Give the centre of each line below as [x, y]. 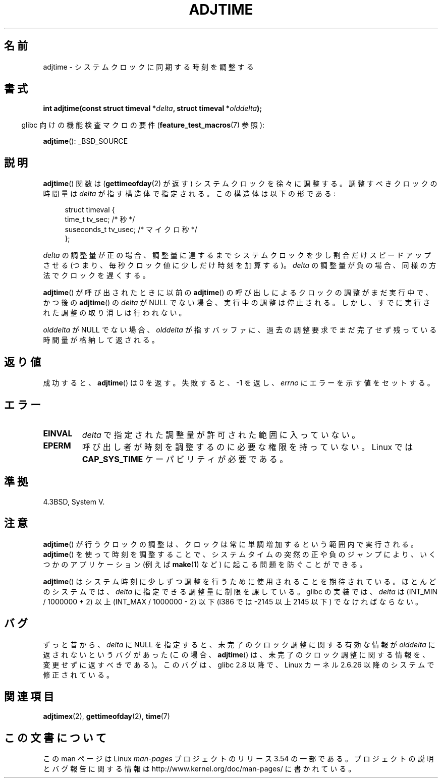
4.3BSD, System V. [74, 501]
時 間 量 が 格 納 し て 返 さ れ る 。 [101, 340]
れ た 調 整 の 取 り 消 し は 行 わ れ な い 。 [115, 313]
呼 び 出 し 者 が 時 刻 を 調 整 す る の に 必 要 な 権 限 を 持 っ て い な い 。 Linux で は [247, 447]
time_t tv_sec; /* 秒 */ [100, 219]
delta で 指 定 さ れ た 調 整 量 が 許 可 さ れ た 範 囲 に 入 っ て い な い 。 [221, 435]
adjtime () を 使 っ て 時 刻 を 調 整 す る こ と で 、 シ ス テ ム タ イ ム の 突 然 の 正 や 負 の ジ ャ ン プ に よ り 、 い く [239, 554]
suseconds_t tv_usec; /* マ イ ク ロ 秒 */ [131, 230]
